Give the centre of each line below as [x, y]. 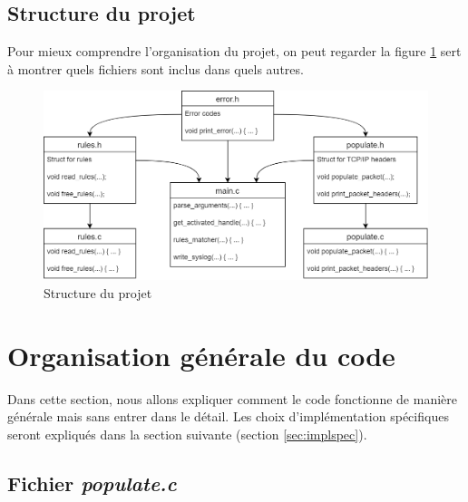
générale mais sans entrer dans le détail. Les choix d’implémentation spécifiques [228, 416]
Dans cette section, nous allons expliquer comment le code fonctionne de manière [232, 398]
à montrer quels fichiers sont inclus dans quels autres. [156, 68]
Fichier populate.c [92, 483]
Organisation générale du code [201, 355]
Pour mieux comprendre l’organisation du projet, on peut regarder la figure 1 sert [234, 51]
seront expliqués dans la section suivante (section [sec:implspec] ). [187, 434]
